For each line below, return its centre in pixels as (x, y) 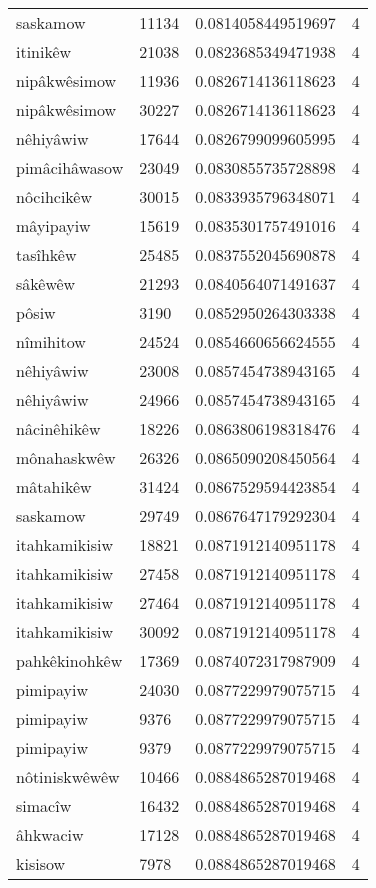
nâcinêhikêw (58, 428)
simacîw (44, 805)
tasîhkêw (46, 254)
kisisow (41, 863)
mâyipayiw (53, 225)
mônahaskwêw (66, 457)
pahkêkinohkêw (69, 660)
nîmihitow (51, 341)
